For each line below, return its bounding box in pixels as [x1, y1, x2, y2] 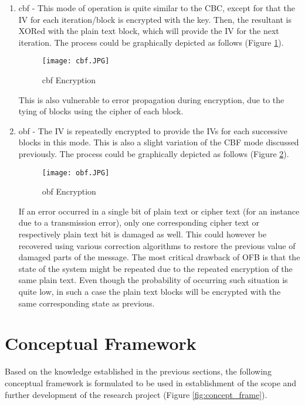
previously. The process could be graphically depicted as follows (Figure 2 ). [18, 148, 289, 159]
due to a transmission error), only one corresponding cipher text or [18, 216, 259, 229]
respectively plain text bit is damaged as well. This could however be [18, 228, 267, 240]
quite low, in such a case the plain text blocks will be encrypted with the [18, 285, 281, 297]
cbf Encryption [42, 74, 96, 86]
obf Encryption [42, 185, 96, 198]
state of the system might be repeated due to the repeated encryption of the [18, 262, 293, 274]
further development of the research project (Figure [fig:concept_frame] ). [5, 388, 267, 400]
